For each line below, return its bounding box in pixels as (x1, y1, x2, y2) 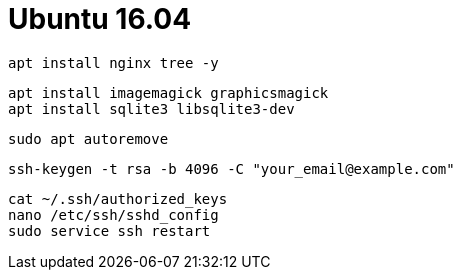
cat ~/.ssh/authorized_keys (8, 190, 228, 207)
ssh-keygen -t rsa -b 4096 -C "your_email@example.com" (8, 160, 455, 177)
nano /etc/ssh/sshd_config (8, 206, 219, 223)
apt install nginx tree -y (8, 54, 219, 71)
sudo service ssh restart (8, 222, 211, 239)
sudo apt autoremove (8, 130, 169, 147)
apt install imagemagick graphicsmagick (8, 84, 329, 101)
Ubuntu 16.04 (8, 2, 192, 36)
